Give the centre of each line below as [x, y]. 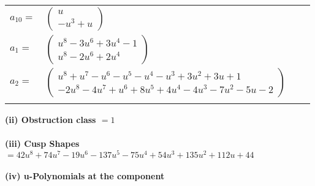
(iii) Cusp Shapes [42, 143]
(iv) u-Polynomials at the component [85, 176]
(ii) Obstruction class [51, 119]
